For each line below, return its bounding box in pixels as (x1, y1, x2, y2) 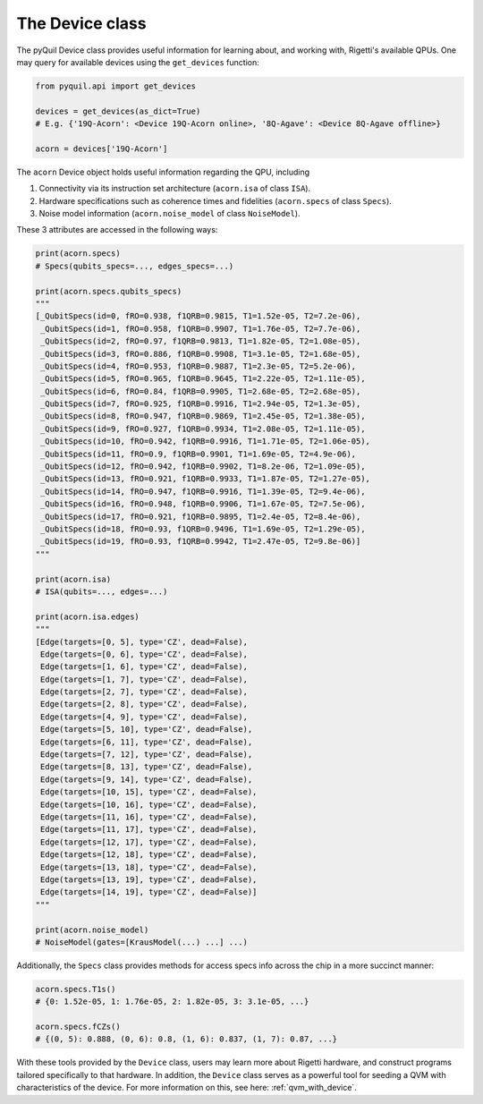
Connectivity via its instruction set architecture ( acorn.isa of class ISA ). (38, 183, 311, 194)
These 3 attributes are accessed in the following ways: (16, 225, 218, 235)
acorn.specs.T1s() (35, 984, 116, 994)
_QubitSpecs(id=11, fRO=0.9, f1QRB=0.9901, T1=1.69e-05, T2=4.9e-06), (40, 448, 357, 459)
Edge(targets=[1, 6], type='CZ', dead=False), (40, 662, 248, 672)
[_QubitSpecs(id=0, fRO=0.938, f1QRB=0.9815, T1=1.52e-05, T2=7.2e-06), (35, 311, 361, 321)
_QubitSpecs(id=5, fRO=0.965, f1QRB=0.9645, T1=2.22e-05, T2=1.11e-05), (40, 374, 366, 384)
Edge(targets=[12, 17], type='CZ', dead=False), (40, 836, 258, 847)
